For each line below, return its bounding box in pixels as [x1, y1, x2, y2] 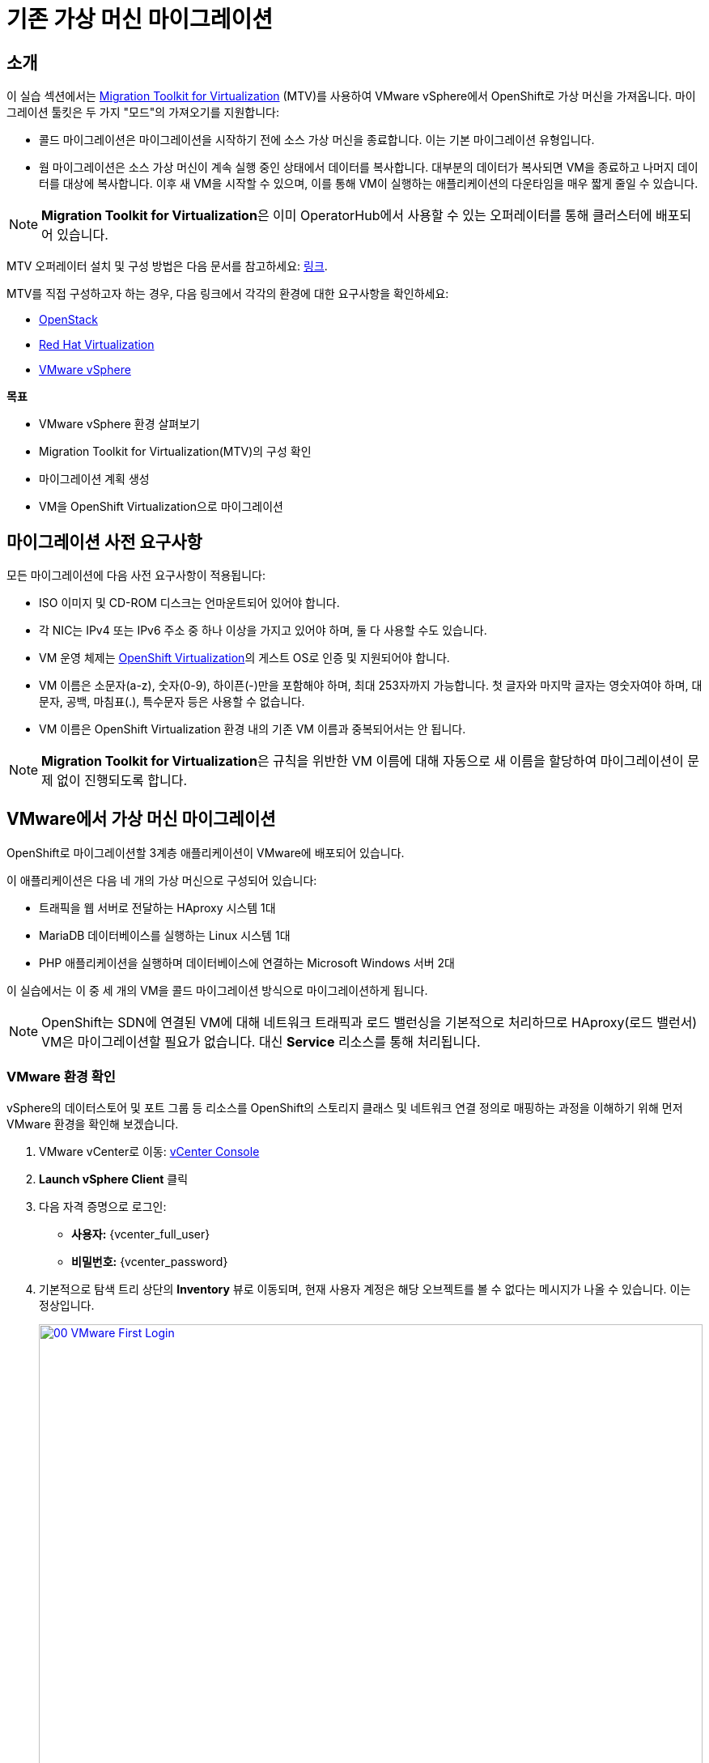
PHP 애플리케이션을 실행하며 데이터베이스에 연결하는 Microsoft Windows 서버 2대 [39, 955, 455, 970]
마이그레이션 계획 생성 [39, 472, 150, 486]
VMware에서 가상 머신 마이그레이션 [6, 809, 276, 830]
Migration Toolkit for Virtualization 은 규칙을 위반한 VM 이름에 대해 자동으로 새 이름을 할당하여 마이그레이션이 [41, 753, 684, 770]
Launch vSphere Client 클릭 [39, 1171, 189, 1186]
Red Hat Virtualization [39, 338, 155, 352]
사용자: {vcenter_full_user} [71, 1226, 210, 1241]
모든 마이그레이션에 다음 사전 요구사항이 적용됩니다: [6, 568, 265, 583]
